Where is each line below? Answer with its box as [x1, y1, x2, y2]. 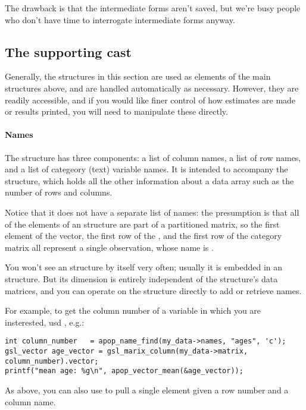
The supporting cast [5, 42, 132, 61]
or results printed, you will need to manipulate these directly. [5, 105, 228, 118]
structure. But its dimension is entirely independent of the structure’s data [5, 272, 278, 285]
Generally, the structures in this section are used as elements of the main [5, 70, 271, 83]
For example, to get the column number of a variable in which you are [5, 304, 261, 317]
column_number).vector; [5, 357, 99, 365]
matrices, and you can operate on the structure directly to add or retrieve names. [5, 284, 302, 297]
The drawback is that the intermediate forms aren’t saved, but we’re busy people [5, 2, 301, 14]
